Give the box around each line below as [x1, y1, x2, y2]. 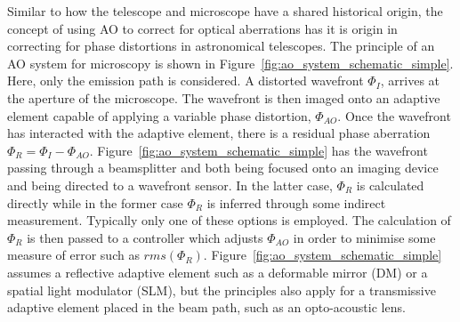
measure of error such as [7, 246, 140, 264]
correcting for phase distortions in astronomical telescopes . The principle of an [7, 36, 435, 55]
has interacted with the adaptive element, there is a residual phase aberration [7, 124, 431, 142]
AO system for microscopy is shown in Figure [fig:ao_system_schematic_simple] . [7, 53, 454, 72]
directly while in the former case [7, 193, 183, 212]
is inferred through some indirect [206, 193, 386, 212]
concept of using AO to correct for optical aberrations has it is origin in [7, 19, 398, 37]
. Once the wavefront [337, 106, 451, 125]
